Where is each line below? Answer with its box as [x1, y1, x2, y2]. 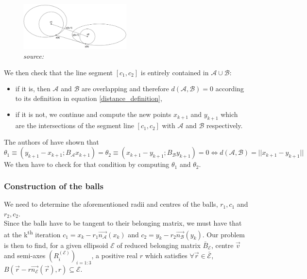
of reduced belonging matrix [117, 240, 201, 250]
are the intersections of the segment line [15, 120, 134, 131]
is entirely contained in [140, 67, 209, 77]
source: [23, 50, 44, 61]
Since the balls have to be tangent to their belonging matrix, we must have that [4, 218, 242, 228]
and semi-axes [4, 250, 46, 261]
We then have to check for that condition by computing [4, 159, 170, 169]
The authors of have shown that [4, 136, 99, 147]
